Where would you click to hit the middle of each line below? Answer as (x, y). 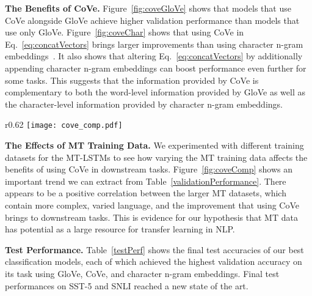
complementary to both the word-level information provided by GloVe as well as (155, 92)
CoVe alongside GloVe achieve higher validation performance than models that (152, 20)
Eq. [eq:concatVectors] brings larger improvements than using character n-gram (154, 44)
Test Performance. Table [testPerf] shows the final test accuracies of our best (154, 249)
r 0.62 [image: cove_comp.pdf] (64, 124)
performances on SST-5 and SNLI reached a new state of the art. (127, 285)
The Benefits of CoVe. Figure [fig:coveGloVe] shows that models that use (148, 8)
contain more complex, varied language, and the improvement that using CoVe (152, 205)
